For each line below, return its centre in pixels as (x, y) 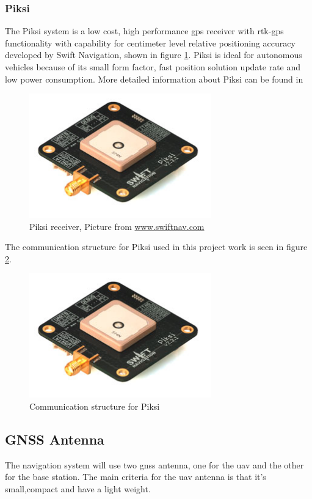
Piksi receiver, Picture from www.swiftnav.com (117, 226)
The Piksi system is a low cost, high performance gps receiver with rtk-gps (144, 31)
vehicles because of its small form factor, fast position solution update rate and (153, 67)
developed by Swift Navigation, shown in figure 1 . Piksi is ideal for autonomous (154, 55)
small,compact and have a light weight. (78, 488)
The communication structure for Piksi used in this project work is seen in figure (156, 247)
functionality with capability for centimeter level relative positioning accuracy (150, 43)
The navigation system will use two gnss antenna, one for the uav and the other (154, 464)
